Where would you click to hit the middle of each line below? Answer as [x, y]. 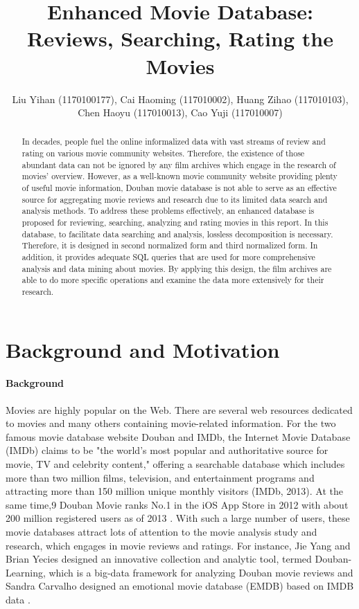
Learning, [26, 572]
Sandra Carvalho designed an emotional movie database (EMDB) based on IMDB [180, 586]
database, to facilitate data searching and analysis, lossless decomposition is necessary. [177, 234]
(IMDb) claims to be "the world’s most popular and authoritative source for [167, 450]
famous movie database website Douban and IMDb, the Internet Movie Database [178, 436]
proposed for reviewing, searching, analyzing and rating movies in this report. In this [175, 222]
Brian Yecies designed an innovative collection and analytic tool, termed [159, 559]
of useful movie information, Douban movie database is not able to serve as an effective [179, 188]
